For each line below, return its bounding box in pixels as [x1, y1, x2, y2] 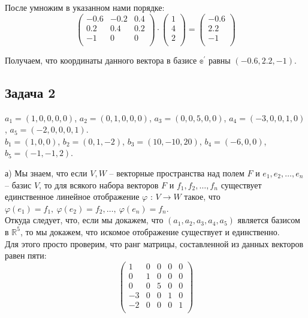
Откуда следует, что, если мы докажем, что [5, 214, 164, 226]
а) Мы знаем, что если [5, 166, 87, 179]
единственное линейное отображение [5, 190, 140, 203]
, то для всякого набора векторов [39, 178, 159, 191]
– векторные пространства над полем [109, 166, 244, 179]
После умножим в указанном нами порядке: [5, 1, 165, 13]
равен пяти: [5, 249, 47, 262]
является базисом [237, 214, 300, 226]
